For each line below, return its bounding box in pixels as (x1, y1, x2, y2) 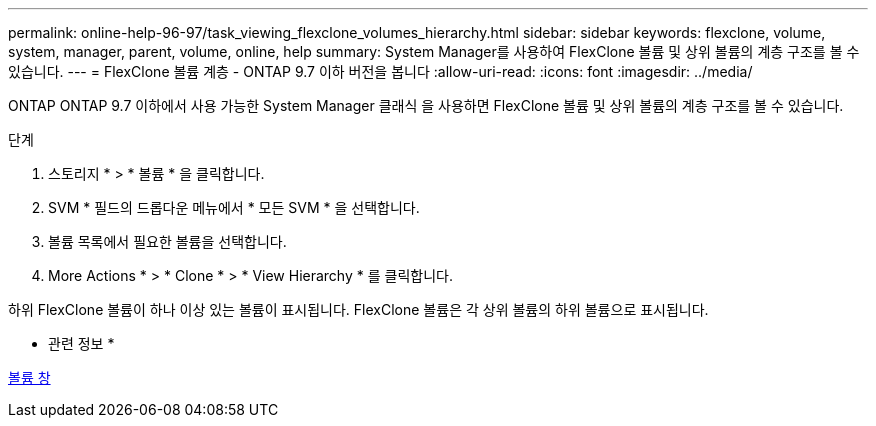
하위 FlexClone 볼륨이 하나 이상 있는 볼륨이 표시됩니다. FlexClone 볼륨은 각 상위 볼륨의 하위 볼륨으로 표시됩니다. (8, 301, 709, 318)
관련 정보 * (48, 335, 115, 352)
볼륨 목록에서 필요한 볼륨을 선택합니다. (48, 233, 287, 250)
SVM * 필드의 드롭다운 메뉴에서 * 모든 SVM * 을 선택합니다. (48, 199, 420, 216)
